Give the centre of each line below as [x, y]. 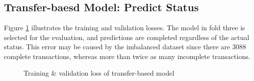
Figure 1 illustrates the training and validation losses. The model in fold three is [125, 28]
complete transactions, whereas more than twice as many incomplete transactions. [127, 56]
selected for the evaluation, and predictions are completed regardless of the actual [127, 37]
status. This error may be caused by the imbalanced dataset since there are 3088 [125, 47]
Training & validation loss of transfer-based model [99, 72]
